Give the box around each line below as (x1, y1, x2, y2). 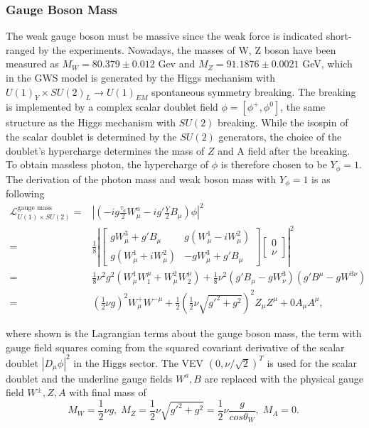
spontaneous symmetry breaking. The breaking (151, 84, 356, 99)
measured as (6, 56, 59, 71)
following (6, 186, 45, 201)
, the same (280, 99, 326, 114)
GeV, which (302, 56, 353, 71)
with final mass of (69, 385, 146, 400)
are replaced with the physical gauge (204, 371, 364, 385)
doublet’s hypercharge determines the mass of (6, 143, 205, 158)
